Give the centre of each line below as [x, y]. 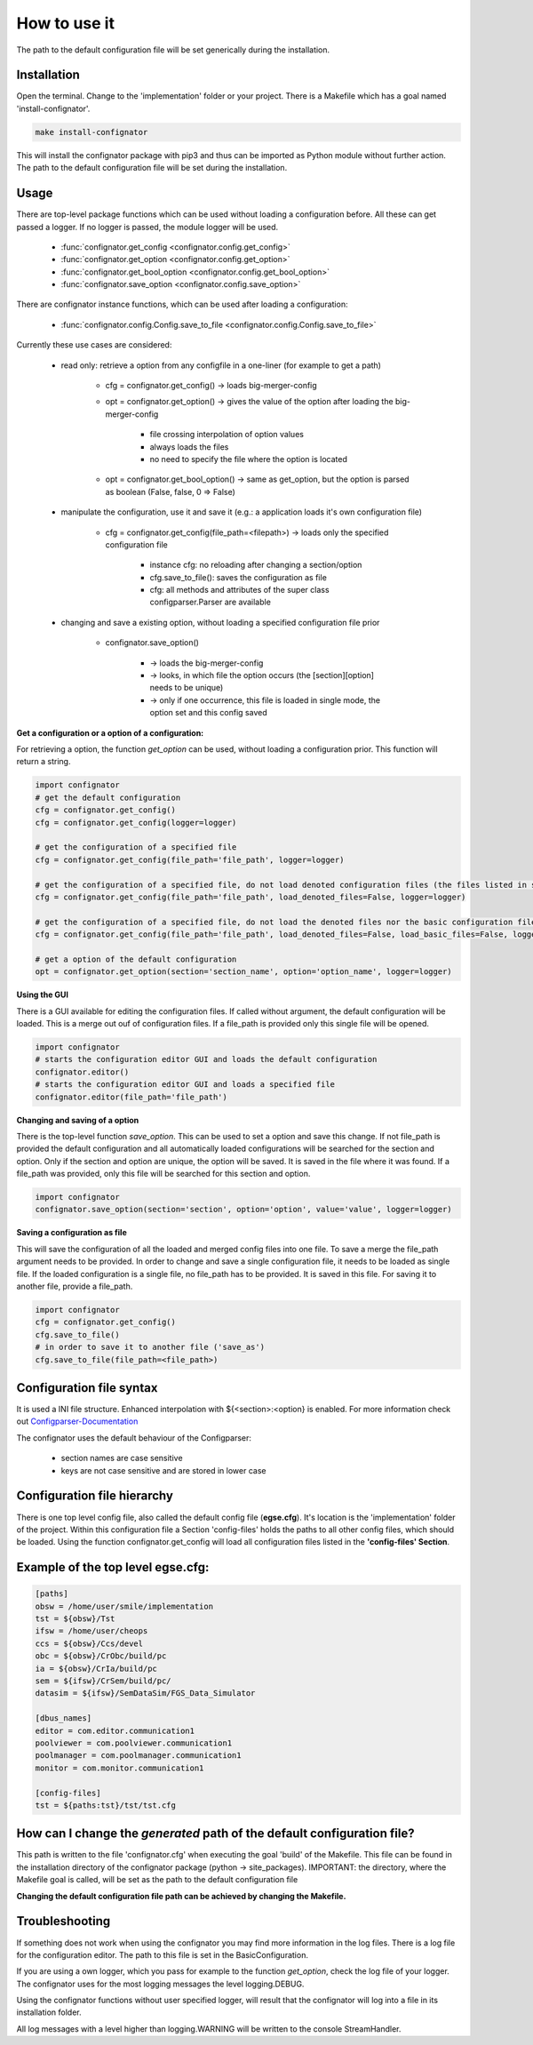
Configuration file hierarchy [95, 1496]
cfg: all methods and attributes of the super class [239, 590]
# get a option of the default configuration [136, 959]
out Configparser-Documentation [77, 1421]
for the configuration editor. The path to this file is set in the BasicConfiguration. [162, 1954]
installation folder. [49, 2012]
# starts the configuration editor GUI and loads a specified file [185, 1085]
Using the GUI [42, 995]
